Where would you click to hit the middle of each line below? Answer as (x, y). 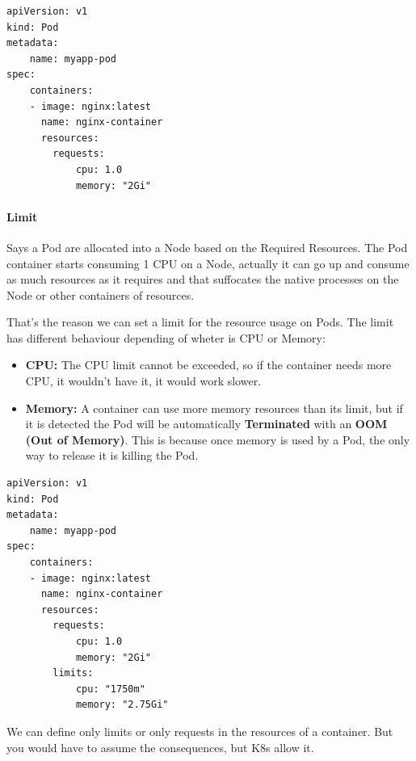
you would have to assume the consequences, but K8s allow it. (160, 747)
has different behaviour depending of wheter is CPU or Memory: (166, 337)
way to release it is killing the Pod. (112, 455)
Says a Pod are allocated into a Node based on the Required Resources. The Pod (207, 247)
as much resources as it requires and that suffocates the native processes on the (203, 279)
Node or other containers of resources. (101, 294)
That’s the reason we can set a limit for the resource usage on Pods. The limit (200, 322)
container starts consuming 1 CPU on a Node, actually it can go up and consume (208, 263)
